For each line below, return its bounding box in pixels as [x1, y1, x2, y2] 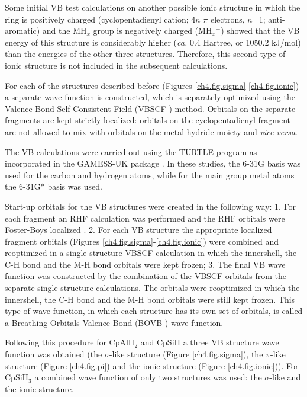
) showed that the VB [221, 24, 300, 37]
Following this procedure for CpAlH [5, 336, 135, 348]
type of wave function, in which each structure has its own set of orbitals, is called [5, 305, 303, 317]
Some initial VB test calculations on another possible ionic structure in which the [5, 1, 300, 13]
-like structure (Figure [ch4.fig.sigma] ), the [109, 348, 263, 360]
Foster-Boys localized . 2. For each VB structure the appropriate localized [5, 223, 272, 236]
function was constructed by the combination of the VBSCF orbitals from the [5, 270, 286, 282]
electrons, [210, 12, 245, 25]
